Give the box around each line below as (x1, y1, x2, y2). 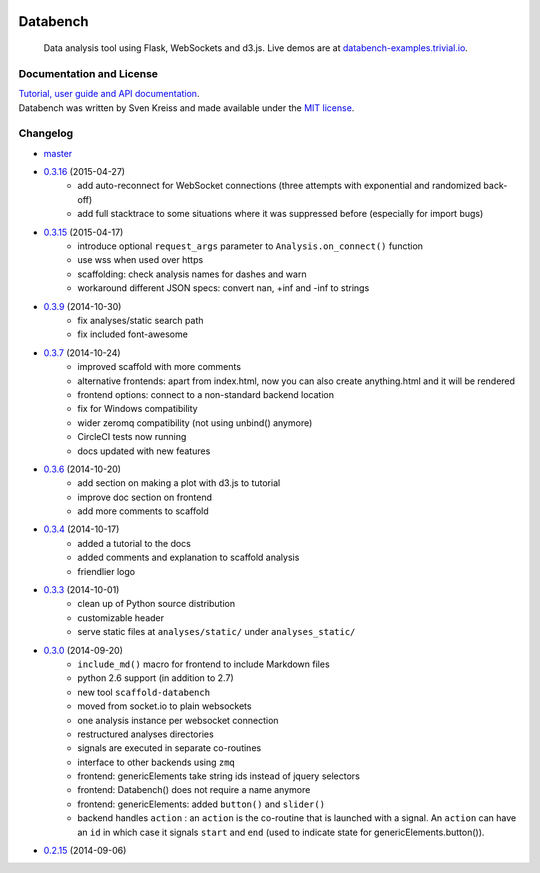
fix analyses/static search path (77, 314, 204, 326)
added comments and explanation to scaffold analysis (77, 551, 300, 564)
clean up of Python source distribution (77, 598, 235, 610)
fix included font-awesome (77, 328, 189, 340)
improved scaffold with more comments (77, 361, 242, 373)
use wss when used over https (77, 254, 204, 266)
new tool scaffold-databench (77, 686, 210, 698)
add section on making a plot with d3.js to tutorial (77, 477, 281, 489)
